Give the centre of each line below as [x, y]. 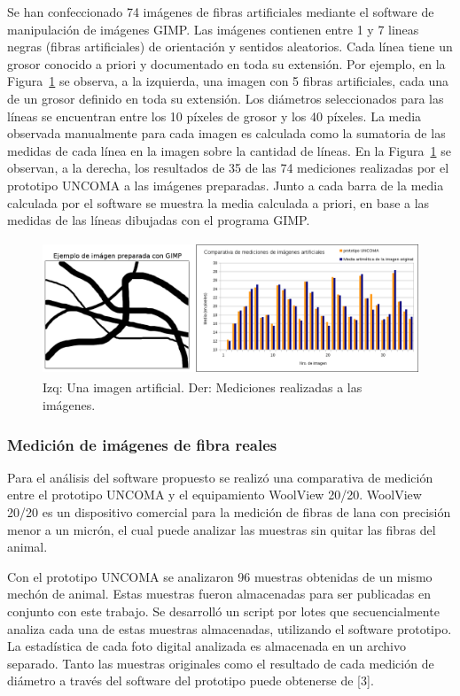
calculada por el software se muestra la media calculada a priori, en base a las [218, 202]
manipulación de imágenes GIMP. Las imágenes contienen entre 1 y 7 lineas [213, 29]
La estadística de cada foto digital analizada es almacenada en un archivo [207, 646]
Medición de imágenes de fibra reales [142, 444]
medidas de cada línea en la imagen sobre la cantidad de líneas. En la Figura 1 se [229, 150]
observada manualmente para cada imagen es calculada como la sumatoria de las [226, 133]
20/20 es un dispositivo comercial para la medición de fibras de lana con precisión [229, 512]
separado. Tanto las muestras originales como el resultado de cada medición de [221, 663]
